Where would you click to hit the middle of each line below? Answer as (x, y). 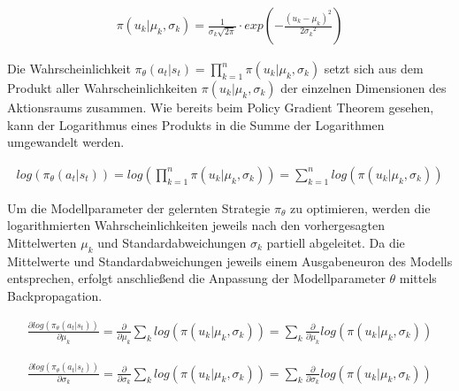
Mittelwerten (42, 243)
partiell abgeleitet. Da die (336, 243)
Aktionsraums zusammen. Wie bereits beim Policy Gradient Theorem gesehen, (221, 107)
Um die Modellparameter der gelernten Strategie (139, 207)
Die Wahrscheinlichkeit (69, 69)
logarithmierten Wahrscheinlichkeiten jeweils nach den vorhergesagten (196, 225)
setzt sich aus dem (374, 69)
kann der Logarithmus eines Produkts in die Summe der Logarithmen (196, 124)
